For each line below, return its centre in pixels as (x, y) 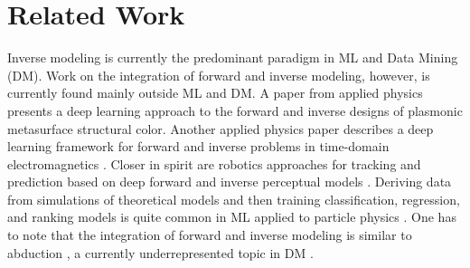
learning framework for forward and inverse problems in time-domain (198, 146)
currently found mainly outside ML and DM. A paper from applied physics (215, 93)
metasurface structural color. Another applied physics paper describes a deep (221, 128)
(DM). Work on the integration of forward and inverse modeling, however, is (219, 75)
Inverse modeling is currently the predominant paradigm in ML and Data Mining (233, 57)
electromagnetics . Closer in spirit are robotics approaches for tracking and (214, 163)
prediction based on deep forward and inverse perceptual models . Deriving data (230, 182)
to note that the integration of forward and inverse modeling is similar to (210, 235)
